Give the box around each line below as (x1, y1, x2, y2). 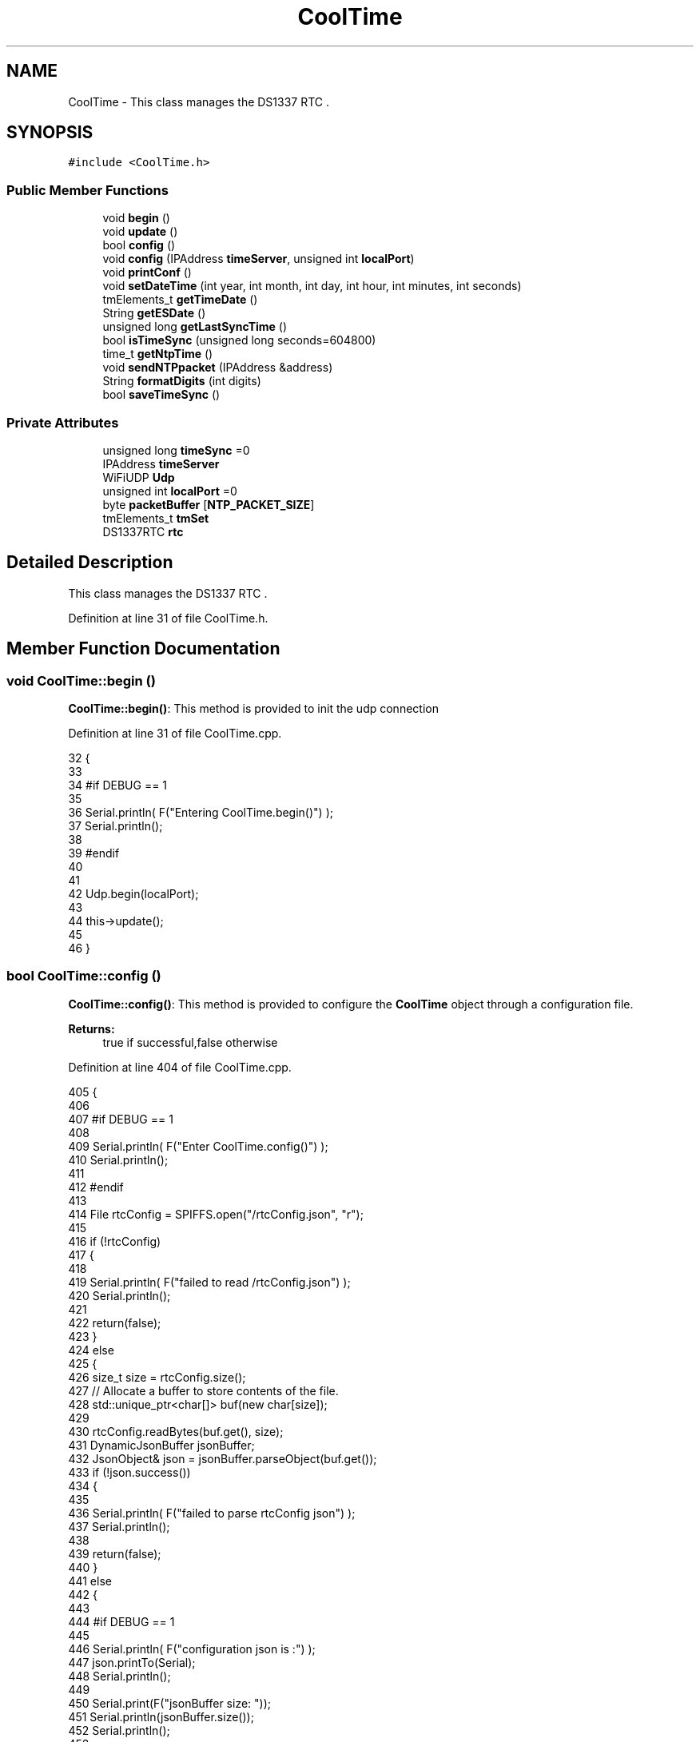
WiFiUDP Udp (102, 470, 175, 484)
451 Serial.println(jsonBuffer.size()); (68, 1709, 254, 1724)
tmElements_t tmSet (102, 511, 209, 525)
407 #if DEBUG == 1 (68, 1112, 173, 1126)
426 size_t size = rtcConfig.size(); (68, 1370, 246, 1384)
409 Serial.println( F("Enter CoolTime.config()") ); (68, 1139, 328, 1153)
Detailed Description (6, 552, 173, 573)
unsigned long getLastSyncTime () (102, 320, 288, 334)
